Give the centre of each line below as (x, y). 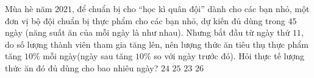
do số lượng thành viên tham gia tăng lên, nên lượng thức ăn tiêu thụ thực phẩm (157, 44)
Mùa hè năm (29, 8)
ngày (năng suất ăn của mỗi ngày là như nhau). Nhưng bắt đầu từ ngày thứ (148, 32)
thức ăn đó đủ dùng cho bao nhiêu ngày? (82, 67)
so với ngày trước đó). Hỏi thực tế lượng (229, 56)
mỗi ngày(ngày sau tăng (88, 56)
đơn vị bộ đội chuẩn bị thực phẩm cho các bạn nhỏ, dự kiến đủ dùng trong (145, 20)
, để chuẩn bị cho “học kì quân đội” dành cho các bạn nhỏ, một (191, 8)
